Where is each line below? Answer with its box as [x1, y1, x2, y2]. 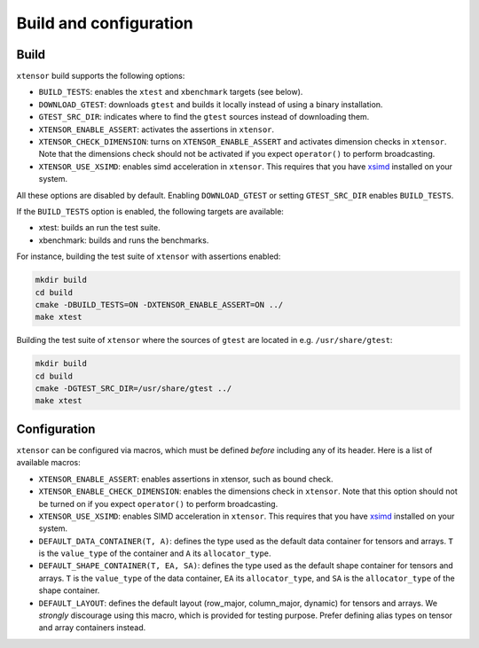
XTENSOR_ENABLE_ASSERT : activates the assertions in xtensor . [38, 124, 275, 135]
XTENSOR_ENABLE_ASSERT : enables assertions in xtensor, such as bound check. [38, 473, 334, 484]
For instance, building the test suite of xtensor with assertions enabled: [16, 251, 281, 262]
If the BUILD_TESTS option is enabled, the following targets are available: [16, 206, 284, 216]
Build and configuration [16, 13, 194, 33]
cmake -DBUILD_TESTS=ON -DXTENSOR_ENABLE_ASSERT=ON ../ [35, 300, 284, 309]
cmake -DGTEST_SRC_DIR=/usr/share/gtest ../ [35, 384, 232, 394]
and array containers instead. [38, 622, 146, 633]
